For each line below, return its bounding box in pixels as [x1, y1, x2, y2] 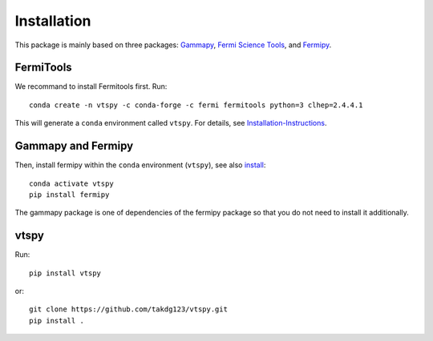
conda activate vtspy [29, 179, 114, 188]
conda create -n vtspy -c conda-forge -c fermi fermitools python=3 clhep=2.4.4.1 [29, 100, 363, 110]
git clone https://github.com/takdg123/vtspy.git [29, 305, 229, 314]
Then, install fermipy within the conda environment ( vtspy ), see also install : [14, 160, 266, 170]
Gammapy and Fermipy [14, 139, 134, 153]
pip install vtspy [29, 268, 102, 278]
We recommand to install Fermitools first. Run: [14, 82, 168, 91]
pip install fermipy [29, 190, 110, 199]
